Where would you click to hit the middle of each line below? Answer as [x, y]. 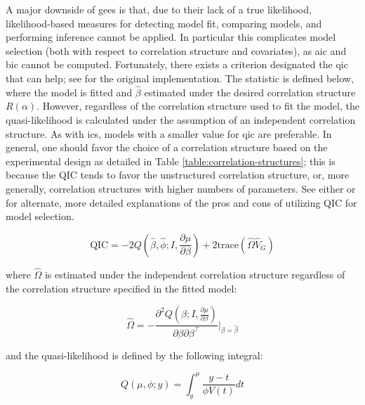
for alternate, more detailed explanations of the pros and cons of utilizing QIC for [181, 202]
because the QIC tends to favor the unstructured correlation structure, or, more [178, 175]
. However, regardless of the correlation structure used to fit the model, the [198, 106]
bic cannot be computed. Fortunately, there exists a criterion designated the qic [177, 64]
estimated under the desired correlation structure [250, 92]
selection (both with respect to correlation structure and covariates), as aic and [176, 50]
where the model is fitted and [69, 92]
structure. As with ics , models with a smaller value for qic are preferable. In [169, 133]
